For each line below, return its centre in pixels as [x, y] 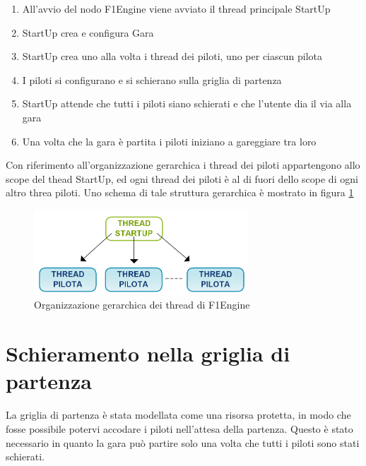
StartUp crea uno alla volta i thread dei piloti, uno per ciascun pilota [172, 56]
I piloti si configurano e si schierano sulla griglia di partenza [152, 79]
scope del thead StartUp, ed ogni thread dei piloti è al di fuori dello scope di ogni [182, 178]
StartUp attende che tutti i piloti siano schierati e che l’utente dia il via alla [187, 103]
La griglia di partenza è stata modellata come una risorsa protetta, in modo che [178, 415]
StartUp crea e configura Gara [88, 32]
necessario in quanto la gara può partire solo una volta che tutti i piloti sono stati [183, 442]
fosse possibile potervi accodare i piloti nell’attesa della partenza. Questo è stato [179, 428]
